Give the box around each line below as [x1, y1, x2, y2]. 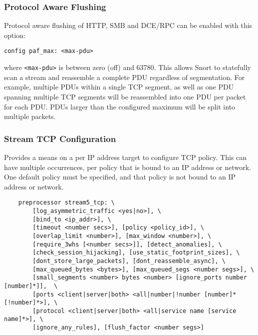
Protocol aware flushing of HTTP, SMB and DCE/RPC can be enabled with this [4, 20, 253, 30]
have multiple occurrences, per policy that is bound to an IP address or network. [4, 161, 252, 172]
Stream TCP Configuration [4, 132, 116, 144]
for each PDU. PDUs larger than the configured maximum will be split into [4, 101, 236, 111]
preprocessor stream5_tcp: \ [18, 199, 115, 206]
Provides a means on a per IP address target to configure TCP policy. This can [4, 151, 247, 162]
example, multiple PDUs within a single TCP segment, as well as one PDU [4, 81, 234, 92]
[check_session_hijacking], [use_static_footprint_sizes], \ [32, 249, 240, 256]
